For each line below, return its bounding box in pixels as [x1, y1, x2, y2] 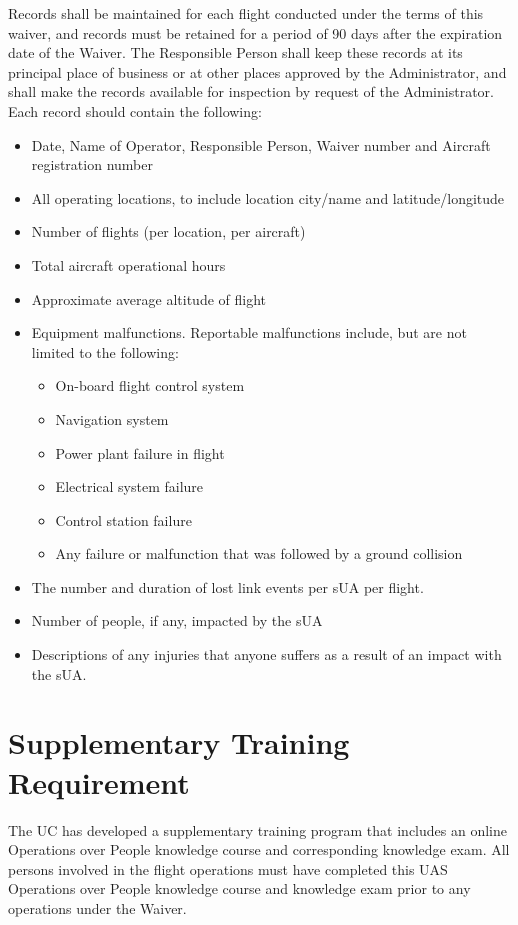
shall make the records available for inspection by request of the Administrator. [8, 81, 494, 102]
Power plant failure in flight [55, 442, 225, 463]
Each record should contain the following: [8, 100, 262, 121]
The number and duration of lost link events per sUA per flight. [31, 576, 424, 597]
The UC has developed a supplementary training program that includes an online [8, 819, 507, 840]
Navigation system [55, 408, 169, 429]
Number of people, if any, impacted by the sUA [31, 610, 323, 631]
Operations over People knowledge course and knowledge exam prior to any [8, 878, 471, 899]
